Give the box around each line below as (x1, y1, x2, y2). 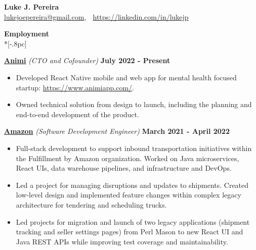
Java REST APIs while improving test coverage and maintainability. (16, 236, 228, 246)
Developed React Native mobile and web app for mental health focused (16, 72, 237, 82)
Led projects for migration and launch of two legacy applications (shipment (16, 216, 250, 227)
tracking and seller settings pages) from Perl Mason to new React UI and (16, 226, 243, 237)
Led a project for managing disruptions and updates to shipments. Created (16, 179, 249, 190)
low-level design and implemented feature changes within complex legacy (16, 189, 241, 200)
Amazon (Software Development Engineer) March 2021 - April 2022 (4, 126, 230, 136)
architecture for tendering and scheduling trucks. (16, 199, 167, 210)
